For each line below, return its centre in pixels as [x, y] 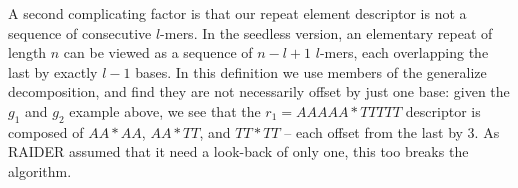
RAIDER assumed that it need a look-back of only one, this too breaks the [238, 151]
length [27, 52]
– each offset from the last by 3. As [392, 131]
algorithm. [40, 170]
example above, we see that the [165, 110]
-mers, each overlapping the [404, 52]
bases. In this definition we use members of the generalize [311, 71]
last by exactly [53, 71]
